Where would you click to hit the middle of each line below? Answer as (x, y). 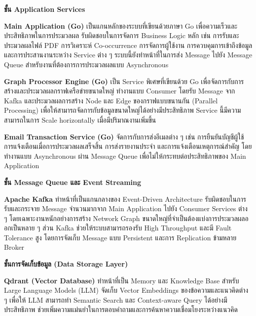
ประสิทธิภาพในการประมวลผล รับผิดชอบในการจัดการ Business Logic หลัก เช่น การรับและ (122, 35)
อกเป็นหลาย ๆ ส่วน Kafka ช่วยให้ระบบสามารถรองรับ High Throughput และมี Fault (118, 228)
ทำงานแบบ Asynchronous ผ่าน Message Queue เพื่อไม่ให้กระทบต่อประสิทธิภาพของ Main (125, 156)
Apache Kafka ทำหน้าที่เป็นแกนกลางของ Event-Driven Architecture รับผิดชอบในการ (125, 199)
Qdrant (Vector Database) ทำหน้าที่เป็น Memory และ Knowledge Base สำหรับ (122, 280)
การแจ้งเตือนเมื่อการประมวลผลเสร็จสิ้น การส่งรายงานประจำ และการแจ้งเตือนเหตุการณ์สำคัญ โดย (128, 146)
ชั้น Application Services (45, 9)
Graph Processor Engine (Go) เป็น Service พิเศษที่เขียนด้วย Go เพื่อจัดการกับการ (124, 81)
